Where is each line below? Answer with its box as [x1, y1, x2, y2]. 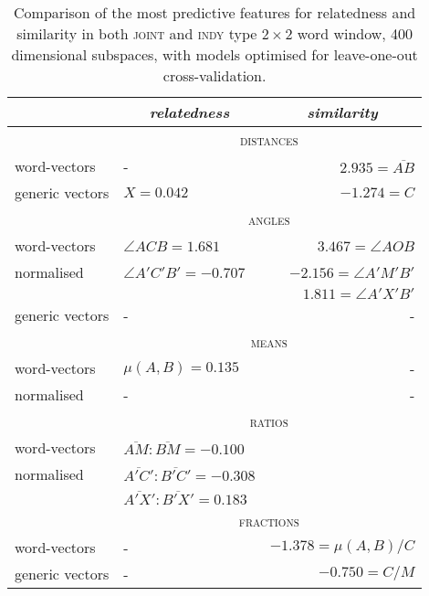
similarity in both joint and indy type [16, 23, 257, 44]
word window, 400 [297, 23, 413, 44]
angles [247, 208, 290, 229]
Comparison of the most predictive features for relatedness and [14, 2, 416, 23]
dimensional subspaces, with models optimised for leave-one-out [11, 44, 418, 65]
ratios [249, 410, 288, 431]
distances [239, 129, 298, 150]
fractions [238, 509, 299, 531]
